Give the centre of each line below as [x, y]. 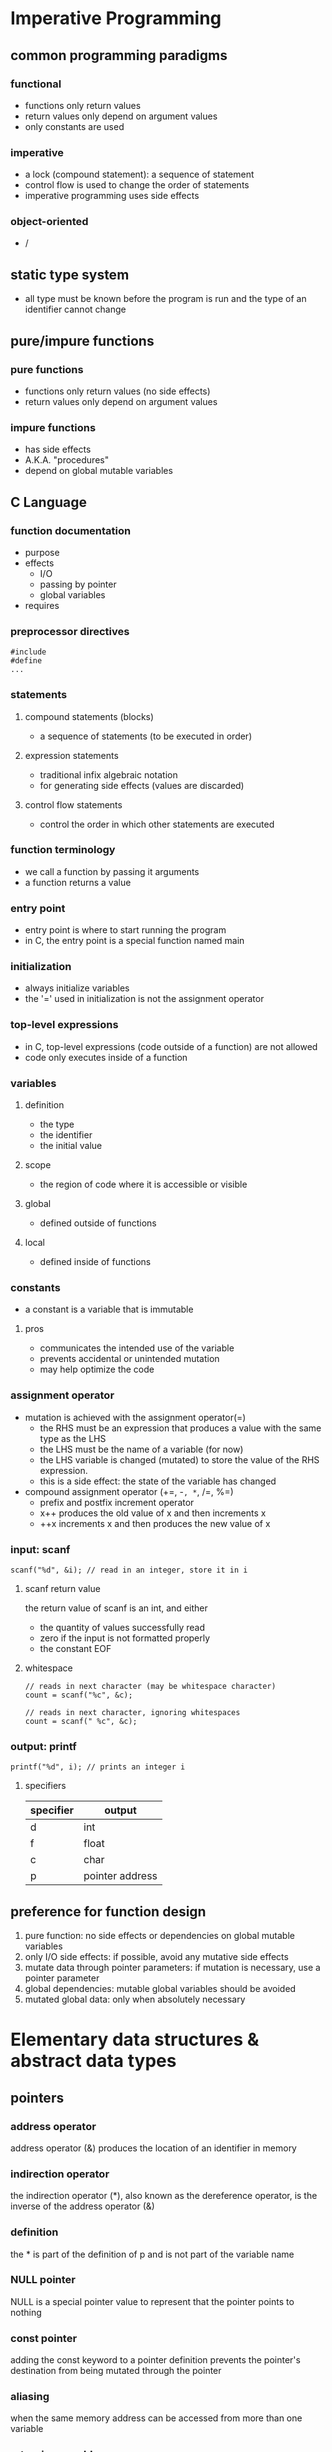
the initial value [71, 1146]
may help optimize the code [97, 1369]
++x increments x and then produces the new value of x [155, 1523]
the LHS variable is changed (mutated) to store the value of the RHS [179, 1459]
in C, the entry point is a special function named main [134, 941]
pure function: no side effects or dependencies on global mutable [159, 1936]
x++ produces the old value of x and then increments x [153, 1513]
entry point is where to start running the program [125, 930]
